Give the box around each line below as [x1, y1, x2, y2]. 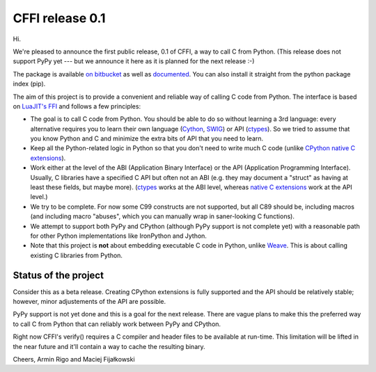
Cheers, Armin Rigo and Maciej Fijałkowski [13, 355, 135, 363]
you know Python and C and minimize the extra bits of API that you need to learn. [30, 134, 264, 143]
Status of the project [13, 269, 104, 281]
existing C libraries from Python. [30, 251, 123, 259]
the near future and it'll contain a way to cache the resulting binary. [13, 342, 205, 350]
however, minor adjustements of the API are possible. [13, 298, 166, 306]
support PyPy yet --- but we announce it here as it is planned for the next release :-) [13, 57, 255, 65]
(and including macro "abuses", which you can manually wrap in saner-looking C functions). [30, 212, 295, 220]
